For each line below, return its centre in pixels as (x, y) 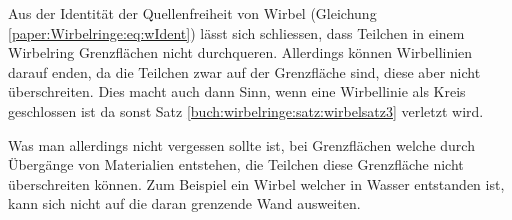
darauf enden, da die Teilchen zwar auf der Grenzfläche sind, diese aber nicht (244, 71)
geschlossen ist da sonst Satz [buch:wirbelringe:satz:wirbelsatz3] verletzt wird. (246, 110)
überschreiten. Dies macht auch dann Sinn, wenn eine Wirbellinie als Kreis (237, 91)
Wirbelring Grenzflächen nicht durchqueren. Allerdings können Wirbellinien (240, 52)
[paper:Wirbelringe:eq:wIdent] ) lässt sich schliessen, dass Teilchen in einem (236, 32)
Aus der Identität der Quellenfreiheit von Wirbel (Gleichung (192, 13)
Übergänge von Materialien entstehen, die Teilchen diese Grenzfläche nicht (236, 164)
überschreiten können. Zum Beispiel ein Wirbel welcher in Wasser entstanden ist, (256, 183)
